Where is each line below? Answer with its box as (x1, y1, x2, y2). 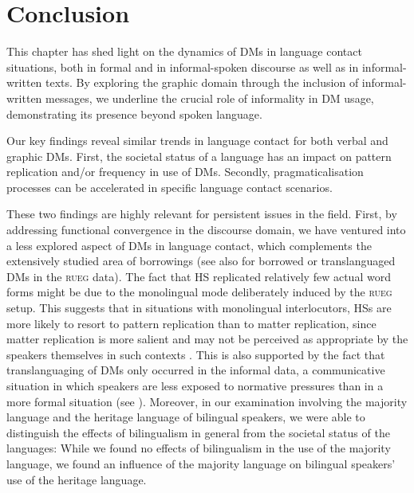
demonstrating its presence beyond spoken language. (6, 105, 262, 122)
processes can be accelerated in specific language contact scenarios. (6, 178, 333, 195)
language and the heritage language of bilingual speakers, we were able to (6, 409, 365, 425)
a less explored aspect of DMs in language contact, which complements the (6, 237, 372, 253)
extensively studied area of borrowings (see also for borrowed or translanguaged (6, 252, 396, 269)
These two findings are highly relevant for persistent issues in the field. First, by (6, 205, 397, 222)
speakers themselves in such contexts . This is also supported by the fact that (6, 346, 385, 362)
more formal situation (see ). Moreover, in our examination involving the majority (6, 393, 408, 409)
